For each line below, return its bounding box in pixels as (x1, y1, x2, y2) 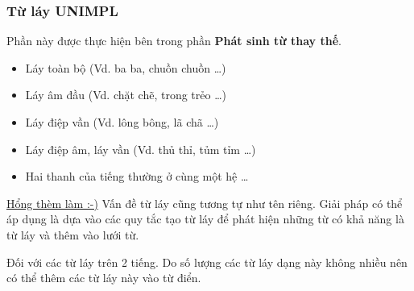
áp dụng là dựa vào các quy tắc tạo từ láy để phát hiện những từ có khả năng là (6, 210, 404, 227)
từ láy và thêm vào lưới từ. (6, 226, 139, 243)
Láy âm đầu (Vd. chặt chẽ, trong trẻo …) (25, 86, 226, 103)
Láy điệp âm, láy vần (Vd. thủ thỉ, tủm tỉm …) (25, 140, 256, 157)
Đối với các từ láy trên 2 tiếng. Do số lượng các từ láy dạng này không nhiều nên (6, 253, 408, 270)
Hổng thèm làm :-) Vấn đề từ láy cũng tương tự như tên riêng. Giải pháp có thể (6, 194, 403, 211)
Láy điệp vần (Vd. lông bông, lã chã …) (25, 114, 219, 130)
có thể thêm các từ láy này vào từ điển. (6, 269, 201, 286)
